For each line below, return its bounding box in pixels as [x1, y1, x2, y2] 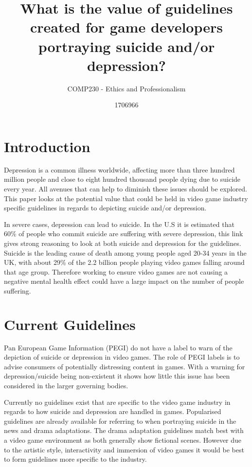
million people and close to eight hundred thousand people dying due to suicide [4, 174, 241, 184]
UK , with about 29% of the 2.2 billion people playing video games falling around [4, 257, 245, 267]
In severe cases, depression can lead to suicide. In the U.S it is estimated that [4, 219, 234, 229]
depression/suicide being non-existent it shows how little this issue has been [4, 371, 230, 381]
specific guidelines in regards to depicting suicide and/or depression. [4, 203, 207, 213]
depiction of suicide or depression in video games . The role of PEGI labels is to [4, 352, 240, 362]
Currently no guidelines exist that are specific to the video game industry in [4, 397, 231, 407]
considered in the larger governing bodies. [4, 381, 128, 391]
